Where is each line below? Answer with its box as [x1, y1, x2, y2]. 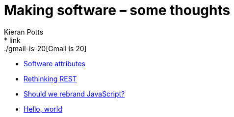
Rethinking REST [24, 74, 77, 83]
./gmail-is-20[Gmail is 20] [4, 44, 87, 53]
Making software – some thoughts [4, 2, 231, 19]
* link [4, 36, 21, 44]
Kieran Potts [4, 27, 44, 36]
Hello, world [24, 104, 62, 113]
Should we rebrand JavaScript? [24, 89, 125, 98]
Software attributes [24, 59, 85, 68]
